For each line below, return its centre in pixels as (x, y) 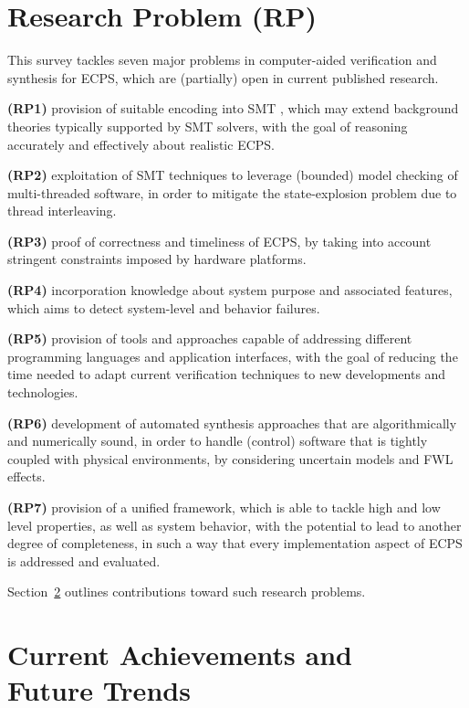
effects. (26, 476)
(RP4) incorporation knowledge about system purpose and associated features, (230, 290)
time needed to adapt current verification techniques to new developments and (227, 374)
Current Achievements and (180, 655)
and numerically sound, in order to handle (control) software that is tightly (218, 441)
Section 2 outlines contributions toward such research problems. (187, 592)
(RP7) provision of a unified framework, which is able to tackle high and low (224, 507)
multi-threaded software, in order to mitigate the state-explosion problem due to (232, 192)
